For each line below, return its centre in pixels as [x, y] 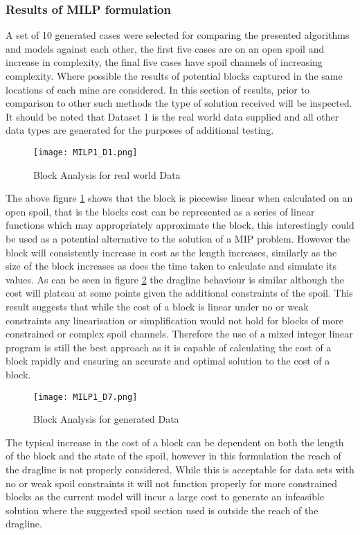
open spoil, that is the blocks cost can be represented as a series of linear [160, 211]
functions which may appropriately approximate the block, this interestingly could [180, 225]
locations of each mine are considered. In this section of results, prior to [157, 89]
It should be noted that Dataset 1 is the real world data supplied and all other [172, 116]
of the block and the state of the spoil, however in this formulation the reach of [173, 456]
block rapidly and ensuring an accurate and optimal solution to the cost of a [168, 361]
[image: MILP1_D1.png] [85, 152]
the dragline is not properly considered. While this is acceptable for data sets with [180, 469]
